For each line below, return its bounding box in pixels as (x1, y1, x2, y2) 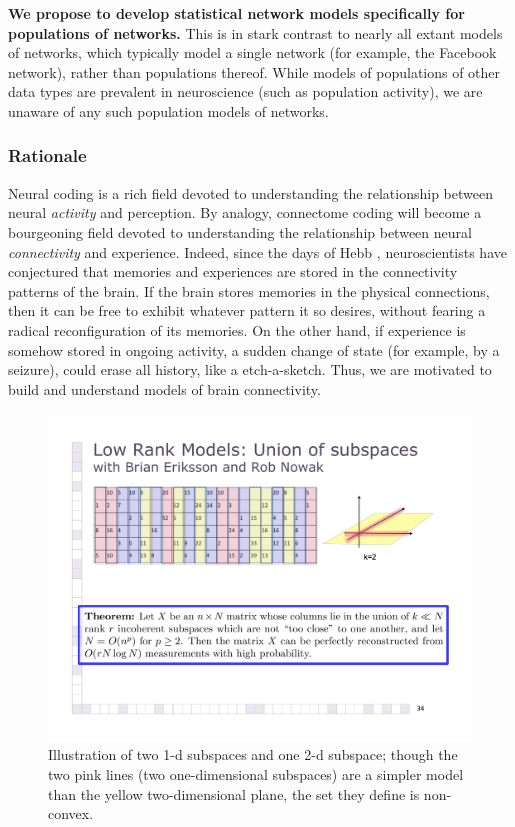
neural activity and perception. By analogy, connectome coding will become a (8, 202, 482, 223)
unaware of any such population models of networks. (8, 100, 329, 121)
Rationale (8, 143, 87, 168)
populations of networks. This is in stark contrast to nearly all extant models (8, 22, 503, 43)
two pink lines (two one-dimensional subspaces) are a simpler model (48, 764, 464, 785)
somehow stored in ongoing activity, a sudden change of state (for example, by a (8, 339, 500, 360)
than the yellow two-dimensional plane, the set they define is (48, 783, 420, 804)
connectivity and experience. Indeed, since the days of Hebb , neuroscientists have (8, 241, 507, 262)
